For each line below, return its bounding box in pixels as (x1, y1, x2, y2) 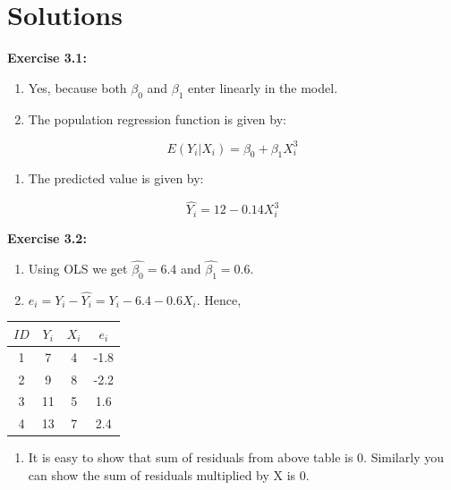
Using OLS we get (28, 258, 128, 277)
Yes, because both (28, 78, 127, 97)
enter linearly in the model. (188, 78, 338, 97)
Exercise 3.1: (7, 48, 87, 67)
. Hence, (196, 290, 242, 308)
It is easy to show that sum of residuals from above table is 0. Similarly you (28, 448, 444, 467)
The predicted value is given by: (28, 169, 204, 188)
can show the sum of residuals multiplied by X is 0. (28, 465, 310, 484)
